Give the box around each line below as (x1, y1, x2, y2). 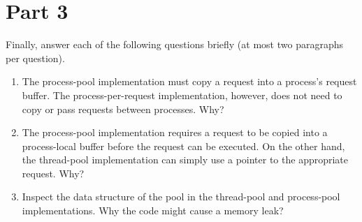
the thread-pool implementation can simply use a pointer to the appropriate (22, 152, 349, 167)
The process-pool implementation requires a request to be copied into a (22, 125, 328, 140)
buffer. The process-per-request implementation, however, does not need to (22, 87, 342, 102)
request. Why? (22, 165, 85, 180)
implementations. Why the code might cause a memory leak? (22, 203, 284, 218)
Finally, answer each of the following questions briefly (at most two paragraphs (6, 37, 343, 52)
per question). (6, 50, 65, 65)
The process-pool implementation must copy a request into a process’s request (22, 74, 357, 89)
